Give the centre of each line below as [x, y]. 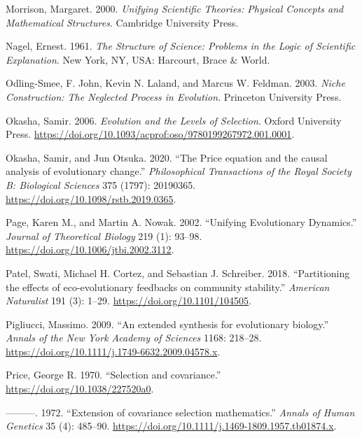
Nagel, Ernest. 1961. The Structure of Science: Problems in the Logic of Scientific [181, 46]
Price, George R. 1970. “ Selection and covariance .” [113, 375]
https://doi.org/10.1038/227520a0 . [80, 389]
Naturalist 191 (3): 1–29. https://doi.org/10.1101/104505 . [128, 301]
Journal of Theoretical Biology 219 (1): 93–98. [104, 235]
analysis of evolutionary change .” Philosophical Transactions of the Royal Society [179, 171]
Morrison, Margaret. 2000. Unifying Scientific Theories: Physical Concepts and [175, 8]
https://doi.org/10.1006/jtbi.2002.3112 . [90, 249]
